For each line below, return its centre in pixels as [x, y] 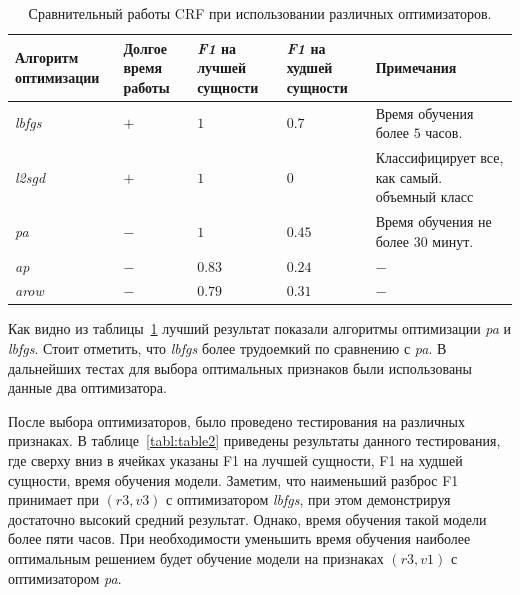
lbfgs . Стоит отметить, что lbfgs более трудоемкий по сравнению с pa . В [227, 348]
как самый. [409, 176]
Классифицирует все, [439, 157]
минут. [453, 240]
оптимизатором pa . [65, 577]
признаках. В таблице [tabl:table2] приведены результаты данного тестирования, [254, 440]
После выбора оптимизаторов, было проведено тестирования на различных [236, 420]
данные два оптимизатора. [87, 387]
